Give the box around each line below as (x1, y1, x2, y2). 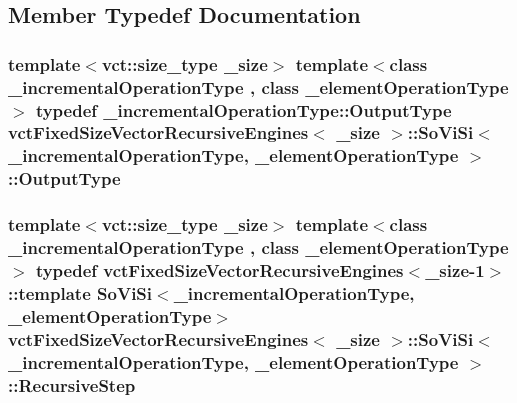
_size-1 (425, 258, 485, 282)
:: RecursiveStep (8, 372, 136, 397)
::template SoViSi (8, 280, 153, 305)
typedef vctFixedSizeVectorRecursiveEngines (35, 258, 404, 282)
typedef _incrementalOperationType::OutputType (35, 97, 452, 122)
